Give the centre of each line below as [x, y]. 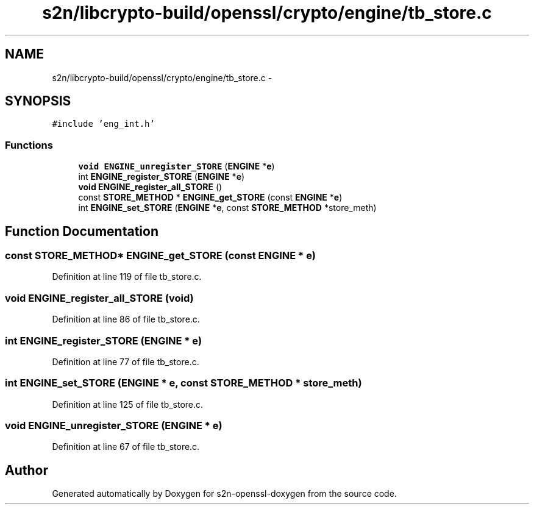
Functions [29, 145]
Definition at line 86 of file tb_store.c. [126, 319]
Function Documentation [82, 231]
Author [27, 470]
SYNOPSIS [38, 101]
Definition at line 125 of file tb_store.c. [128, 404]
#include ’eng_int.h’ [103, 124]
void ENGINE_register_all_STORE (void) [99, 298]
